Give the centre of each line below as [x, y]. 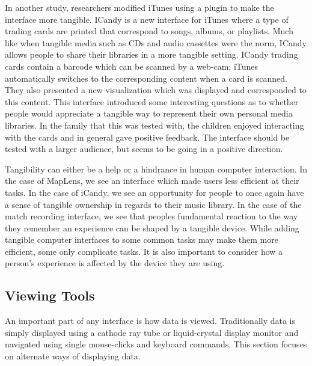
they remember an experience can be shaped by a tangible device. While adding [152, 227]
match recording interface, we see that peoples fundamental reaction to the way [151, 216]
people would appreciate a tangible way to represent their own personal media [149, 113]
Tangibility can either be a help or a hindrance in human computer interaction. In [156, 169]
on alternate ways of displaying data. [73, 356]
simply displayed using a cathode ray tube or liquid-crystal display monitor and [152, 332]
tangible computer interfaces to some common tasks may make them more [142, 239]
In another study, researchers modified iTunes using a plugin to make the [139, 7]
